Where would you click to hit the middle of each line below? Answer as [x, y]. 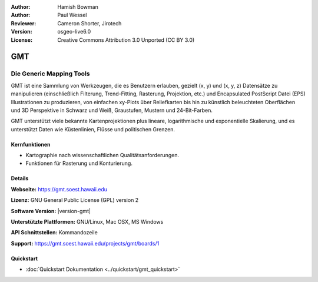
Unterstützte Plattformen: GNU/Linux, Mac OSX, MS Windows [87, 222]
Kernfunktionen [31, 144]
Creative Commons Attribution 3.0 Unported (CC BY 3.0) [126, 40]
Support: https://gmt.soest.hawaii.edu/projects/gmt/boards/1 [85, 243]
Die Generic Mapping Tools [50, 74]
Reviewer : [24, 23]
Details [20, 178]
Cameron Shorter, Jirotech [90, 23]
